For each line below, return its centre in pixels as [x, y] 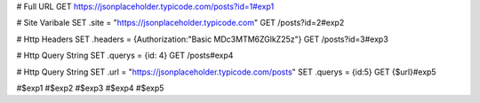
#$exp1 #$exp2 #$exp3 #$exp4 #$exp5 [90, 88]
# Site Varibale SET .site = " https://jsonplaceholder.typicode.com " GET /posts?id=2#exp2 [180, 23]
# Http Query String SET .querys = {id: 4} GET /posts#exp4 [125, 55]
